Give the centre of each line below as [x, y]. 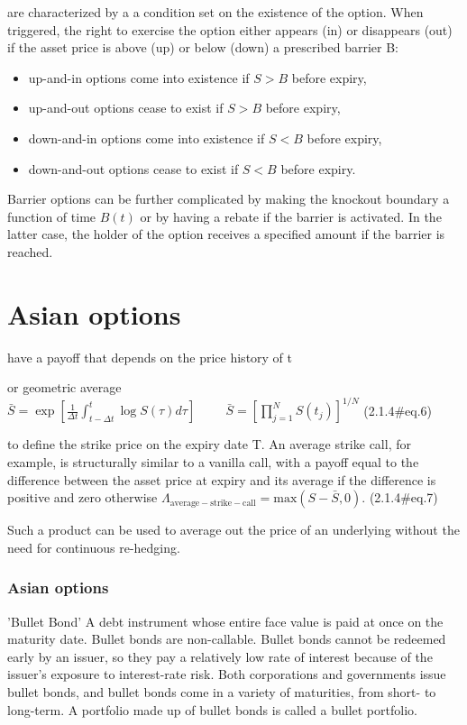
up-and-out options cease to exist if [126, 108]
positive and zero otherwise [82, 497]
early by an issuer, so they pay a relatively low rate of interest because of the [220, 656]
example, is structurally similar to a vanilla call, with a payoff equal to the [213, 461]
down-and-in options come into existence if [147, 138]
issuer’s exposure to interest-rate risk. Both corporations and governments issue [227, 674]
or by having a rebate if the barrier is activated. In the [291, 216]
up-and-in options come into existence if [139, 77]
